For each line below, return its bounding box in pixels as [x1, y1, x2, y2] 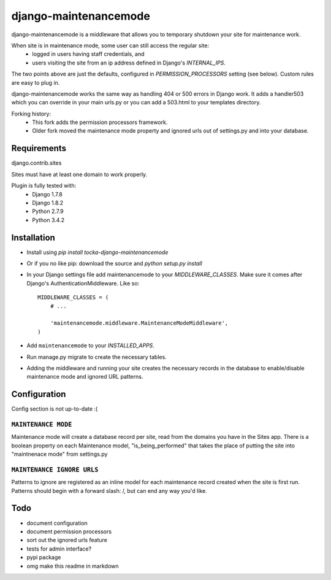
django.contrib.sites [11, 160, 62, 167]
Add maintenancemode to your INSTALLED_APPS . [26, 342, 154, 349]
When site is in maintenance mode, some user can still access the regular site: [11, 42, 210, 49]
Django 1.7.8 [32, 190, 63, 198]
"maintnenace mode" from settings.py [11, 450, 108, 458]
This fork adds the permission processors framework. [32, 118, 168, 126]
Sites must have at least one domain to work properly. [11, 171, 148, 178]
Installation [11, 232, 55, 242]
